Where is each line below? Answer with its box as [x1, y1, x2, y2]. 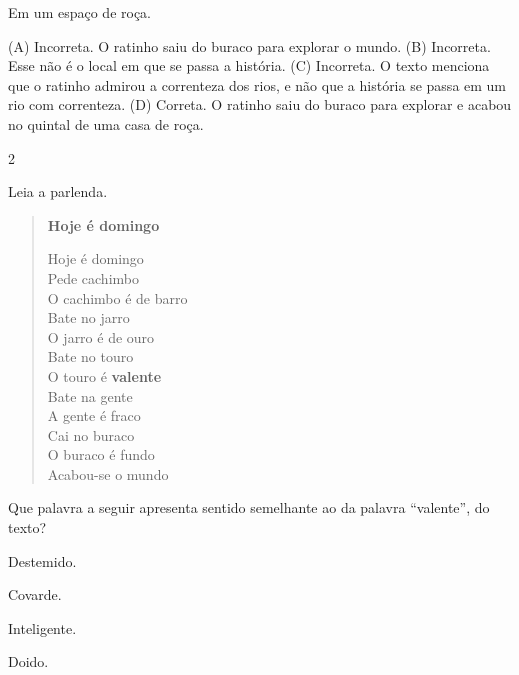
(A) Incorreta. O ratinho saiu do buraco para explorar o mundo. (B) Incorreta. [8, 35, 491, 56]
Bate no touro [47, 346, 134, 367]
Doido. [8, 651, 49, 672]
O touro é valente [47, 365, 162, 386]
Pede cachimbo [47, 267, 139, 288]
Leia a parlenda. [8, 181, 108, 202]
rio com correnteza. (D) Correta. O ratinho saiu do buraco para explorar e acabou [8, 94, 512, 115]
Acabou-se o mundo [47, 463, 169, 484]
